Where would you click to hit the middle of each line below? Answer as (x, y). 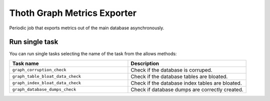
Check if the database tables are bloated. (179, 76)
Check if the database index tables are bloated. (186, 83)
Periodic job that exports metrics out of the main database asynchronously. (87, 28)
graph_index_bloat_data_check (46, 83)
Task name (25, 63)
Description (145, 63)
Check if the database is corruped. (171, 70)
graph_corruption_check (39, 70)
